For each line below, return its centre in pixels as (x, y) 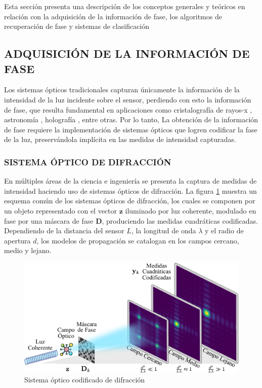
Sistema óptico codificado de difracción (85, 380)
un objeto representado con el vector (61, 210)
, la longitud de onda (164, 231)
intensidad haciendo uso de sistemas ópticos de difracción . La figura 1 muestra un (130, 190)
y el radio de (224, 231)
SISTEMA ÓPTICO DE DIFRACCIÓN (88, 162)
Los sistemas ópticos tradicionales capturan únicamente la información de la (122, 90)
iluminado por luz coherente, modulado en (191, 210)
